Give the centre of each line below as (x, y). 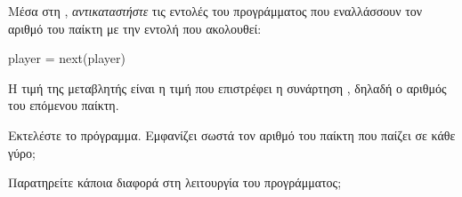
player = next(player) (67, 58)
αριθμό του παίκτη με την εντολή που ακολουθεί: (135, 28)
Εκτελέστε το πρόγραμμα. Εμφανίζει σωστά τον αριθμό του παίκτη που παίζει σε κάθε (232, 134)
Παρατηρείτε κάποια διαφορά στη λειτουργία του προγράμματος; (175, 182)
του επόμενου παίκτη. (64, 105)
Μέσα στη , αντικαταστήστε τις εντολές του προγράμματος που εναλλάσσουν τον (215, 11)
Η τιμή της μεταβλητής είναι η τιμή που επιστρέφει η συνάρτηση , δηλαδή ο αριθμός (227, 87)
